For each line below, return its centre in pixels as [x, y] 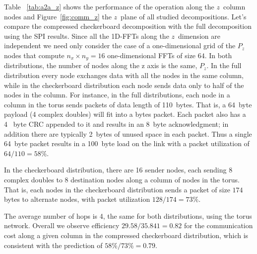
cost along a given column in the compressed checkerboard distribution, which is [126, 235]
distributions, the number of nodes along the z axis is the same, [101, 65]
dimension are [199, 36]
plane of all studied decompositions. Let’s [184, 16]
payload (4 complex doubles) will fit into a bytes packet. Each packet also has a [125, 114]
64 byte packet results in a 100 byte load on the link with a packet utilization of [127, 143]
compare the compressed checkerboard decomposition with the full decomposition [128, 26]
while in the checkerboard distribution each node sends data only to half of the [124, 85]
